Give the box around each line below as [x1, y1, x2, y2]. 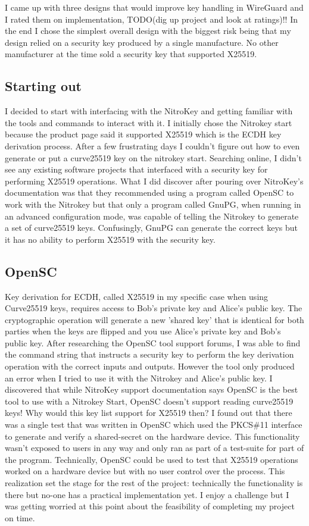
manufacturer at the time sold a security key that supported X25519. [5, 48, 257, 60]
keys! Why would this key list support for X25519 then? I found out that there [5, 406, 292, 419]
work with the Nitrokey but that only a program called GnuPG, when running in [5, 198, 301, 210]
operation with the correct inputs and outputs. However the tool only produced [5, 360, 295, 372]
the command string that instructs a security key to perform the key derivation [5, 348, 294, 361]
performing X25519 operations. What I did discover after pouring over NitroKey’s [5, 174, 304, 187]
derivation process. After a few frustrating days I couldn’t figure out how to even [5, 139, 300, 152]
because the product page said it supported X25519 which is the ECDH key [5, 128, 282, 140]
